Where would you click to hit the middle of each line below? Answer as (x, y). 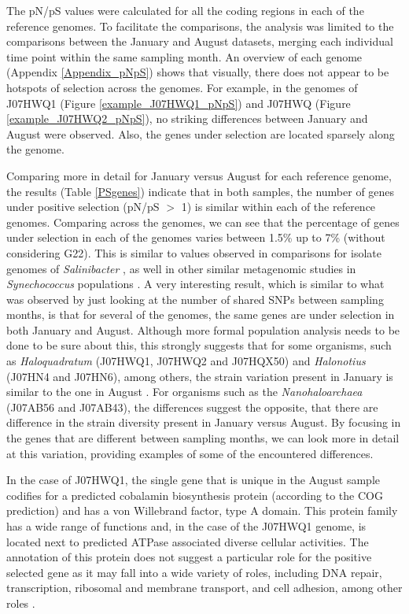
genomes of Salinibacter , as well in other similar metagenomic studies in (181, 268)
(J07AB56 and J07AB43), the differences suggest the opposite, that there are (192, 407)
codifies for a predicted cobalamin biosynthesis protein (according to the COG (195, 495)
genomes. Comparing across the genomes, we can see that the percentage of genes (203, 222)
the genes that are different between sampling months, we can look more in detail (203, 438)
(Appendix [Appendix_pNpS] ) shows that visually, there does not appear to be (198, 72)
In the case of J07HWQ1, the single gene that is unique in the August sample (193, 480)
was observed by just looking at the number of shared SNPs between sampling (195, 299)
